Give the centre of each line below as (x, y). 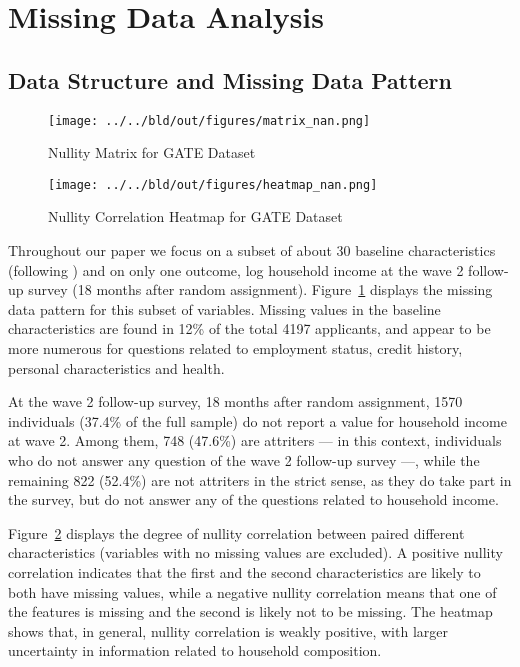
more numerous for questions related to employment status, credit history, (235, 348)
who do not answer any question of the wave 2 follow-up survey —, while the (244, 460)
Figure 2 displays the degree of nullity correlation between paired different (236, 532)
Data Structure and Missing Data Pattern (230, 79)
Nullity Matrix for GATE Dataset (152, 152)
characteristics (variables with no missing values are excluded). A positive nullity (255, 552)
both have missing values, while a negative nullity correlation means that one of (252, 591)
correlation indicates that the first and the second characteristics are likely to (244, 571)
